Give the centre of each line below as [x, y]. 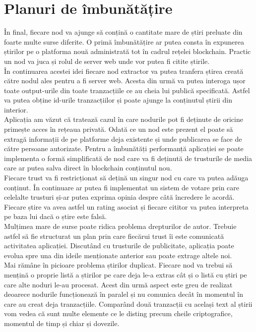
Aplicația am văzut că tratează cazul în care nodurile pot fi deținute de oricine [124, 119]
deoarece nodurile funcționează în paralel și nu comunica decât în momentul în [124, 294]
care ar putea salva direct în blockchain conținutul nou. [88, 168]
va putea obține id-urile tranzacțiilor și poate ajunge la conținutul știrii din [118, 100]
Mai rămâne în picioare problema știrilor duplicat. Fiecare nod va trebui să [118, 265]
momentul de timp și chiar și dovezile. [62, 323]
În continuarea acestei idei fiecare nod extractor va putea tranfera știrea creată [124, 71]
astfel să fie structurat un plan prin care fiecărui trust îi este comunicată [114, 236]
